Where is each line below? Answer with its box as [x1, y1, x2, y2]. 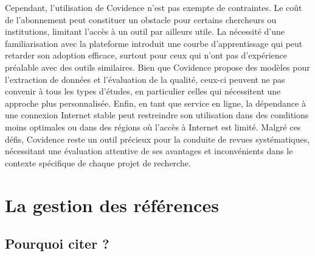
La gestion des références [5, 192, 219, 217]
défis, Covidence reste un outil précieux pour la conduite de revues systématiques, [5, 132, 310, 145]
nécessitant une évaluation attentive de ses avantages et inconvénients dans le [5, 144, 293, 157]
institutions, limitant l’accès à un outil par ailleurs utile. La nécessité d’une [5, 25, 285, 38]
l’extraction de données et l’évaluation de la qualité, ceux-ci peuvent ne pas [5, 73, 285, 85]
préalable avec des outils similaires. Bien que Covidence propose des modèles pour [5, 60, 310, 73]
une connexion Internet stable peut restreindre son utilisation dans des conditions [5, 108, 309, 121]
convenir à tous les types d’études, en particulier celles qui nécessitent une [5, 85, 281, 98]
